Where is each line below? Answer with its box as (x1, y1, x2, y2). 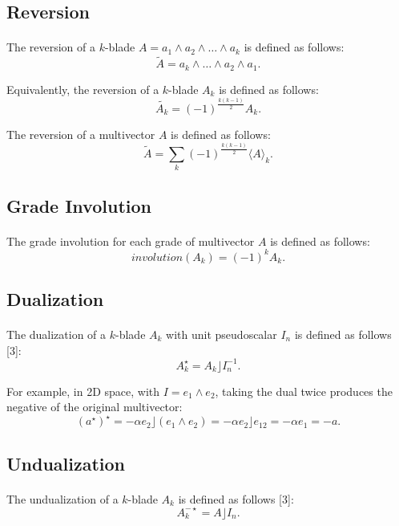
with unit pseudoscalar (166, 326, 277, 343)
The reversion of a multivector (6, 125, 155, 142)
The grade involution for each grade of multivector (6, 232, 255, 249)
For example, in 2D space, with (6, 382, 160, 399)
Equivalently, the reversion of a (6, 80, 159, 97)
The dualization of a (6, 326, 107, 343)
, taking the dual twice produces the (215, 382, 393, 399)
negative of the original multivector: (6, 398, 183, 415)
